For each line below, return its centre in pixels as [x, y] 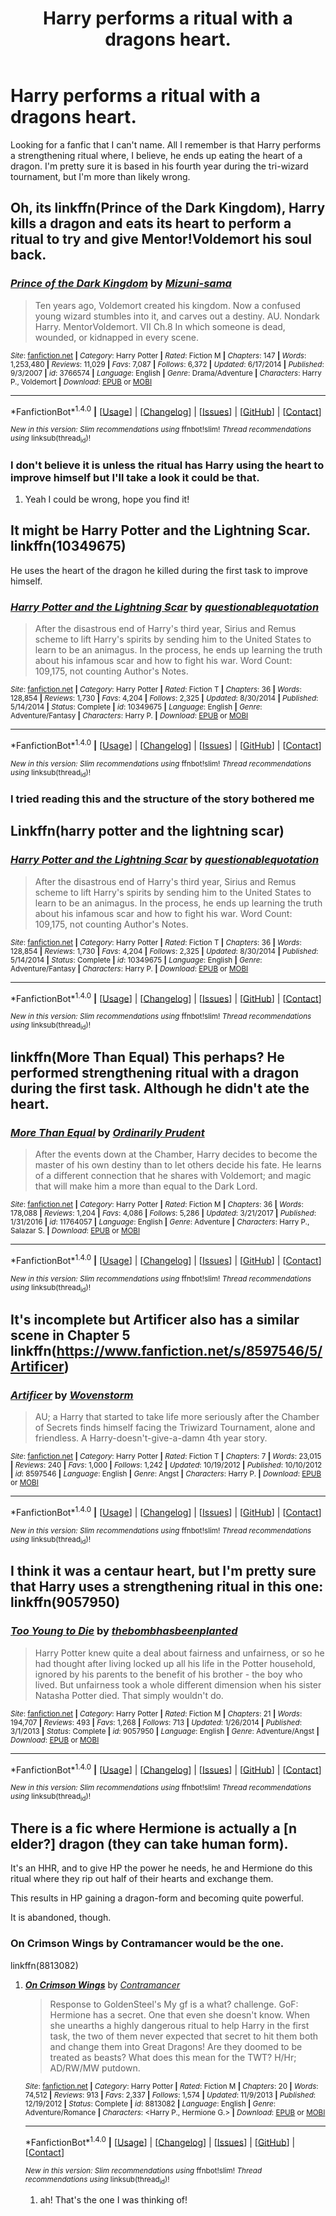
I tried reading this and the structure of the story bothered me [162, 799]
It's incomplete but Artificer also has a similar [155, 1319]
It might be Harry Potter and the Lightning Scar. [160, 530]
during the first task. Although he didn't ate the [160, 1088]
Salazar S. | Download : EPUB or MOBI [75, 1231]
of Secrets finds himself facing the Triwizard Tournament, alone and [175, 1427]
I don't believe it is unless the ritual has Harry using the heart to [167, 465]
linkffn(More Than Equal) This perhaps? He [147, 1057]
